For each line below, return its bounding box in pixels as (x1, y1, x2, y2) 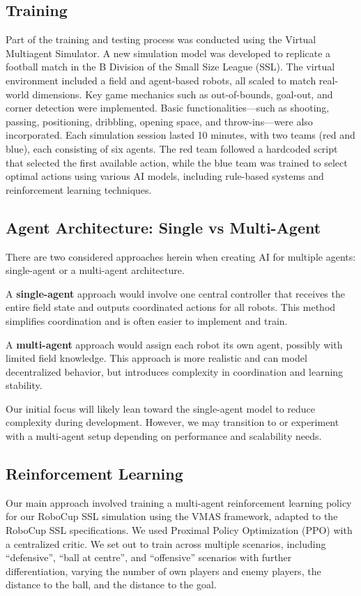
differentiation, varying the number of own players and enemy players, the (6, 563, 321, 578)
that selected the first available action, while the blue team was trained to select (6, 155, 348, 169)
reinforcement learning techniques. (6, 182, 152, 197)
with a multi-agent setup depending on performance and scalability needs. (6, 429, 322, 443)
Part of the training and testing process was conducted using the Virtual (6, 32, 316, 47)
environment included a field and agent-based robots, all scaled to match (6, 72, 316, 87)
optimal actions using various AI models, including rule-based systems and (6, 169, 324, 183)
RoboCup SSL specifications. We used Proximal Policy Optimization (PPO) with (6, 523, 353, 537)
